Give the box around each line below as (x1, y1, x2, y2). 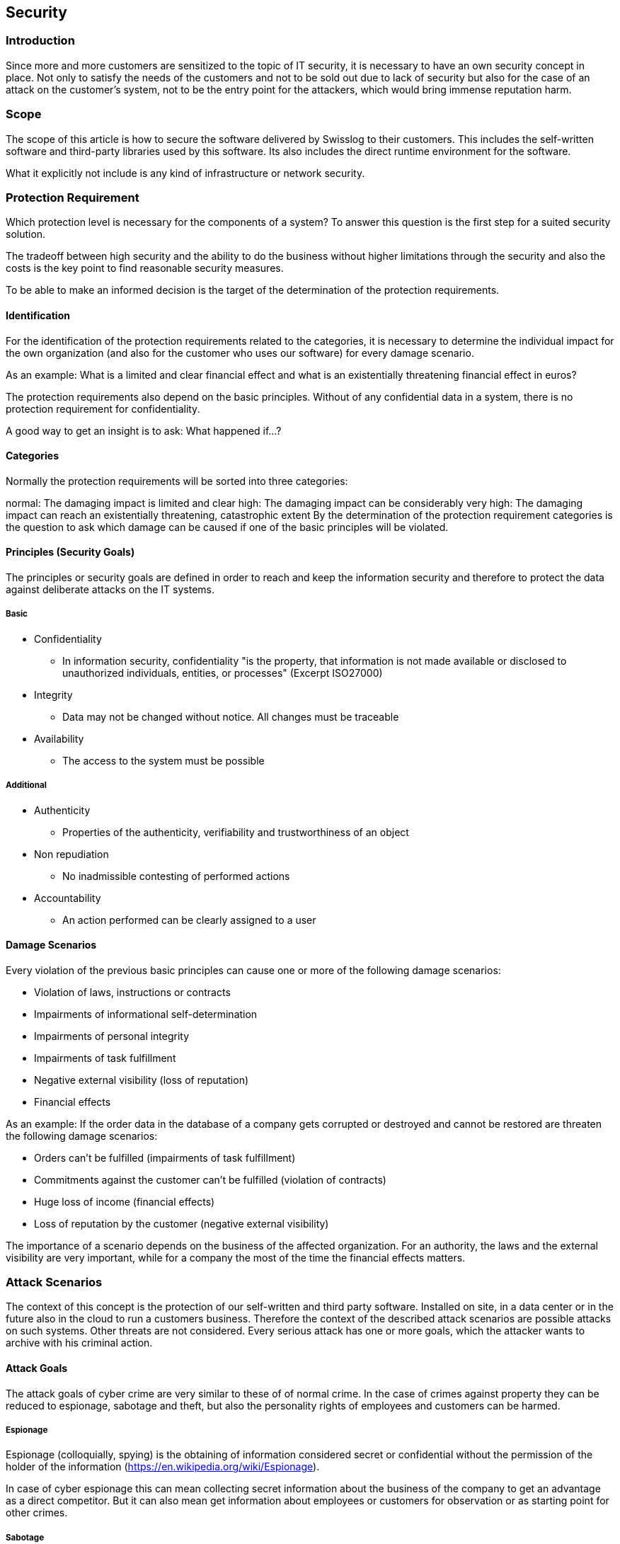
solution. (6, 228, 46, 241)
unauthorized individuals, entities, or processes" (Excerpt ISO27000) (62, 666, 383, 679)
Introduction (6, 33, 75, 48)
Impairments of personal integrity (34, 1029, 190, 1042)
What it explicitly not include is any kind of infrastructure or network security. (6, 166, 365, 179)
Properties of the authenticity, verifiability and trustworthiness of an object (62, 825, 409, 838)
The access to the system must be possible (62, 754, 265, 767)
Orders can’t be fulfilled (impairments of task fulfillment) (34, 1151, 296, 1164)
